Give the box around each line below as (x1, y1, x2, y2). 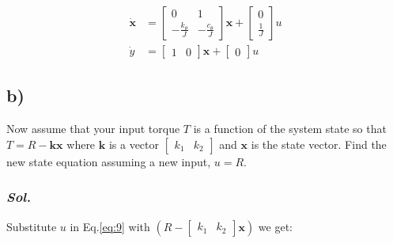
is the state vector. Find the (251, 135, 387, 152)
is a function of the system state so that (193, 120, 387, 137)
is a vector (108, 135, 160, 152)
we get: (258, 218, 293, 234)
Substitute (6, 218, 57, 234)
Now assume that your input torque (6, 120, 180, 137)
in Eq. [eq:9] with (70, 218, 150, 234)
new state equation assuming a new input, (6, 153, 211, 169)
